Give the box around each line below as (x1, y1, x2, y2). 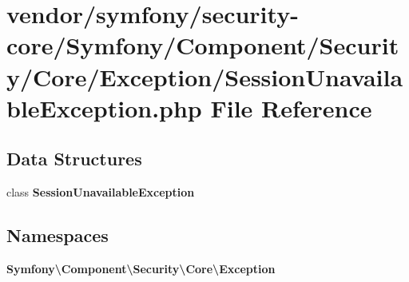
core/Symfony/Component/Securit (6, 29, 399, 62)
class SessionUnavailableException (6, 184, 195, 201)
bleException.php (6, 91, 202, 124)
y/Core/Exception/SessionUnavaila (6, 60, 403, 93)
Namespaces (6, 223, 109, 248)
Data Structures (6, 146, 142, 171)
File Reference (210, 91, 372, 124)
